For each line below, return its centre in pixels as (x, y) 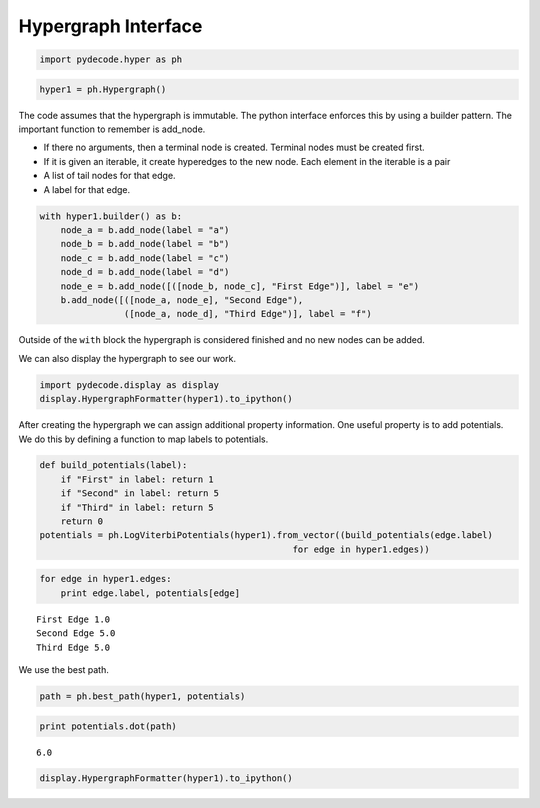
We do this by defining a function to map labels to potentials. (143, 439)
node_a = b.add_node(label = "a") (145, 230)
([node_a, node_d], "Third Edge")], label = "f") (247, 314)
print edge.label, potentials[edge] (150, 593)
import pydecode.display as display (129, 384)
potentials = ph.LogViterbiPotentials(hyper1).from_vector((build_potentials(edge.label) (266, 535)
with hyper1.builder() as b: (111, 216)
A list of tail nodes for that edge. (109, 176)
